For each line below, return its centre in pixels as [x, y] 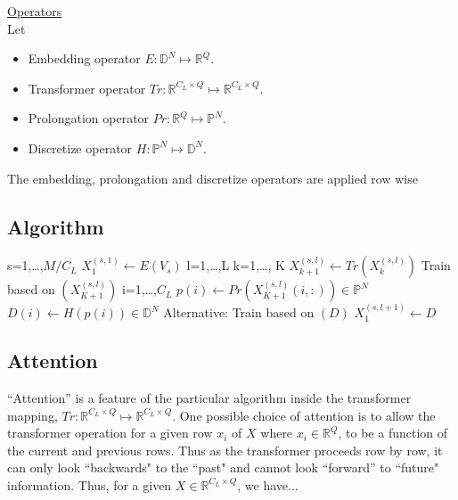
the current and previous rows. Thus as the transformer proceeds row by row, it [225, 450]
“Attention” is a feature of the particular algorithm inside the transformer [209, 397]
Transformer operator [87, 88]
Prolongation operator [89, 118]
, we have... [268, 484]
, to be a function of [393, 433]
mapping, [33, 415]
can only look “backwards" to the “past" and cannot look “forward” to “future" [223, 467]
